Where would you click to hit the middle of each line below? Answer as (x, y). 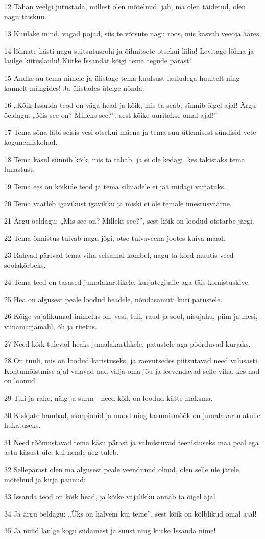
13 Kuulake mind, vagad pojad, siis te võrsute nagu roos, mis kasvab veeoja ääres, (133, 33)
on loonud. (21, 381)
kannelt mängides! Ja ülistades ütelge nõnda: (74, 88)
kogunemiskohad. (31, 142)
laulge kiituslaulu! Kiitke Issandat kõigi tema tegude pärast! (98, 60)
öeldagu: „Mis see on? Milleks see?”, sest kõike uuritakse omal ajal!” (111, 115)
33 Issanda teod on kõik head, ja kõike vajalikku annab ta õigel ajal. (111, 496)
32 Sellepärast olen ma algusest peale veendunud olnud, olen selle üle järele (122, 469)
